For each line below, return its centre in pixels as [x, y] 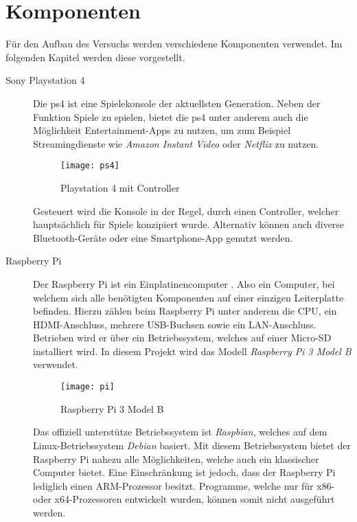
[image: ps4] [90, 166]
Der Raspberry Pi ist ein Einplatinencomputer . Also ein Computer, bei [184, 283]
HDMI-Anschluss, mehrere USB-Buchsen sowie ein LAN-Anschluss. [175, 324]
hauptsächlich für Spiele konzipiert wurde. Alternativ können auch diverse [189, 224]
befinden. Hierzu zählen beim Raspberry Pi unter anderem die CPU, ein [185, 311]
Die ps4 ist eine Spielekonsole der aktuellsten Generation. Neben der [177, 103]
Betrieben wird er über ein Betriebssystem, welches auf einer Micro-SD [182, 338]
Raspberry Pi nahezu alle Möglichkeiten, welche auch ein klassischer [176, 458]
